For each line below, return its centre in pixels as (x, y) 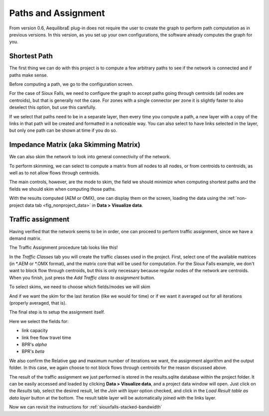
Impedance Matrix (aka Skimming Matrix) (75, 145)
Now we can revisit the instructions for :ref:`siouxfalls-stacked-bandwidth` (86, 407)
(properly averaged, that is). (38, 303)
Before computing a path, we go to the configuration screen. (71, 84)
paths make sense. (29, 75)
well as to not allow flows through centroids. (55, 173)
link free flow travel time (47, 338)
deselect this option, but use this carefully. (53, 107)
